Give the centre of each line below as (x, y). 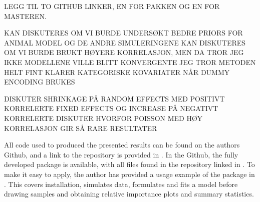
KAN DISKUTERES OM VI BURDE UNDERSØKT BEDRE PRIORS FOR (123, 33)
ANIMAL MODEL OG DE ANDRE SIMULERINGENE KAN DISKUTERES (125, 42)
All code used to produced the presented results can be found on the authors (122, 145)
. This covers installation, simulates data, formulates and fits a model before (121, 184)
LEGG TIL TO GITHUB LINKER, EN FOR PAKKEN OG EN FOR (112, 6)
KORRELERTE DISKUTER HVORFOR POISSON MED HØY (103, 118)
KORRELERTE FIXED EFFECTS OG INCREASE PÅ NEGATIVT (111, 108)
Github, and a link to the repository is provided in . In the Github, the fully (121, 154)
